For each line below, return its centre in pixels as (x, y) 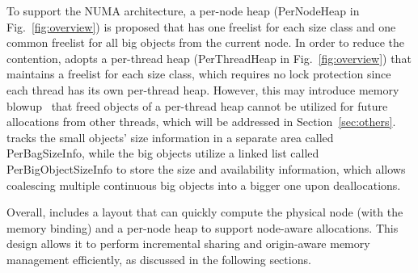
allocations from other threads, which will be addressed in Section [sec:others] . (201, 122)
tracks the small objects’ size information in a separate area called (170, 137)
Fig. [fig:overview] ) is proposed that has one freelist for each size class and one (201, 26)
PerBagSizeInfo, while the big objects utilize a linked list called (163, 153)
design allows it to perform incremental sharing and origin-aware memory (188, 244)
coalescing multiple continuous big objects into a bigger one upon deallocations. (204, 185)
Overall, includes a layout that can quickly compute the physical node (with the (205, 212)
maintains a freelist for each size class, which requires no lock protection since (199, 74)
